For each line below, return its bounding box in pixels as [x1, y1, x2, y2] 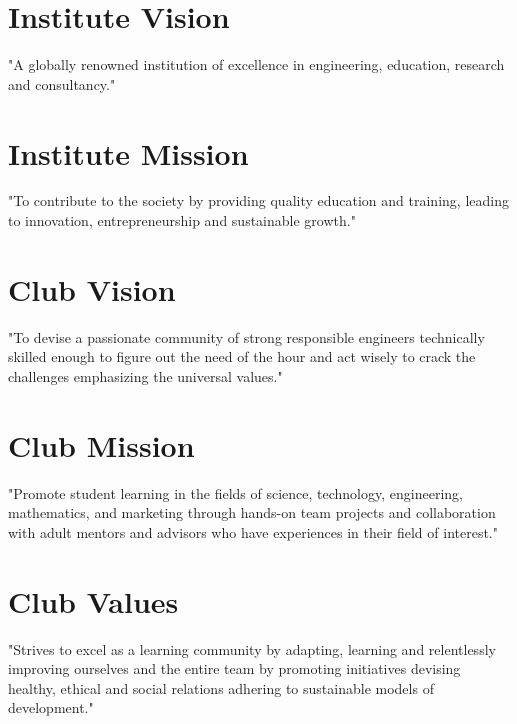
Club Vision [8, 268, 176, 309]
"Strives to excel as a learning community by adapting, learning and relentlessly [8, 638, 496, 659]
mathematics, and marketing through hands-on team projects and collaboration [8, 502, 496, 523]
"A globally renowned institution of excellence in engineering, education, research [8, 54, 505, 75]
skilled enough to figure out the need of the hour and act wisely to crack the [8, 346, 476, 367]
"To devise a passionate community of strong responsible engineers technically [8, 326, 485, 347]
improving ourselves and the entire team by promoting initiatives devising [8, 658, 461, 679]
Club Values [8, 580, 179, 621]
